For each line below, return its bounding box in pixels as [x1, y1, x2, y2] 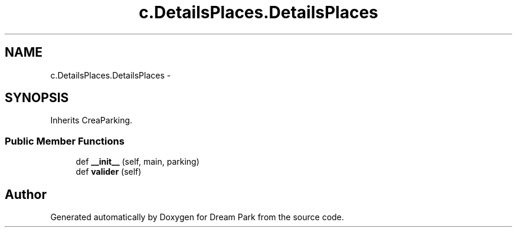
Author [5, 187, 47, 202]
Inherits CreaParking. [50, 115, 133, 126]
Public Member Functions [5, 135, 125, 147]
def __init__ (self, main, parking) [76, 156, 199, 167]
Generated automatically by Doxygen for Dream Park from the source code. [50, 212, 344, 223]
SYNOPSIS [5, 90, 69, 106]
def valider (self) [76, 166, 142, 177]
